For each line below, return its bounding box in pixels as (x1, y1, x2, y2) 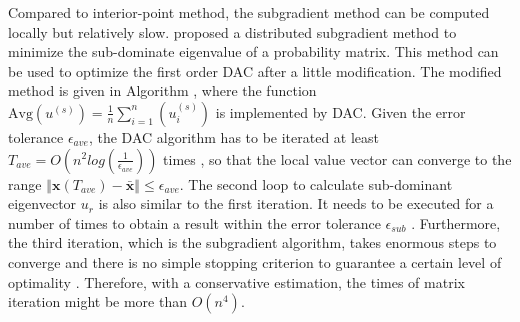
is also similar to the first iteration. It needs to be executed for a (98, 193, 494, 214)
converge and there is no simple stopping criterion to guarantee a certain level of (8, 251, 502, 272)
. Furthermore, (411, 212, 501, 233)
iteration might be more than (8, 291, 187, 312)
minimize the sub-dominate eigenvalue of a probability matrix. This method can (8, 41, 499, 62)
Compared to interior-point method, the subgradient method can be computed (8, 2, 490, 22)
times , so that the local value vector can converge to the (163, 148, 512, 169)
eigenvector (8, 193, 77, 214)
